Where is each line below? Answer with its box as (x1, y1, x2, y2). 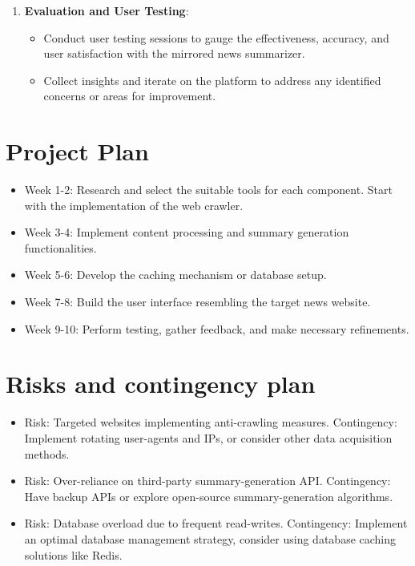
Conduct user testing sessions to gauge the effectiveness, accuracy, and (43, 29, 389, 46)
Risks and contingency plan (6, 367, 316, 400)
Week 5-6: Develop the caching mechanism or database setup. (24, 266, 327, 283)
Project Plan (6, 135, 149, 168)
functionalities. (24, 239, 97, 256)
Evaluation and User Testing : (24, 2, 189, 18)
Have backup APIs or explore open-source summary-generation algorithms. (24, 487, 393, 504)
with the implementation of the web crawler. (24, 196, 244, 213)
